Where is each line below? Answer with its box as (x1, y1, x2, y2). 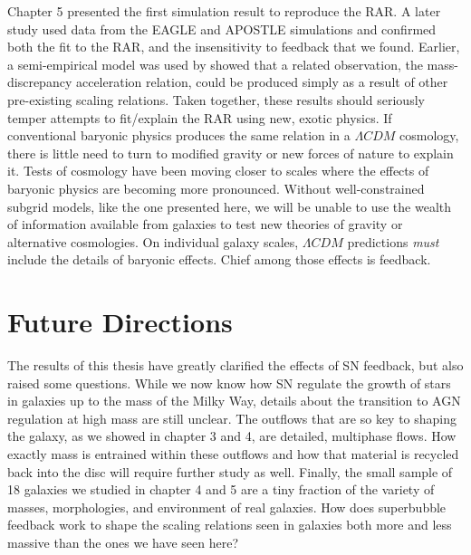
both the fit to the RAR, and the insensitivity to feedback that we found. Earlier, (7, 37, 460, 56)
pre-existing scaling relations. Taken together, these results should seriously (7, 90, 425, 109)
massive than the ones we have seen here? (7, 532, 238, 551)
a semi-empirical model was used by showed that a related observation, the (7, 54, 423, 73)
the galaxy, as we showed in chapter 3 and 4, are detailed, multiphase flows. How (7, 426, 457, 445)
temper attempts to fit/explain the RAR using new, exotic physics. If (7, 108, 392, 127)
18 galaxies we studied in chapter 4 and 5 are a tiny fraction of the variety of (7, 480, 435, 499)
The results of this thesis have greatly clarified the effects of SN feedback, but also (7, 356, 464, 375)
